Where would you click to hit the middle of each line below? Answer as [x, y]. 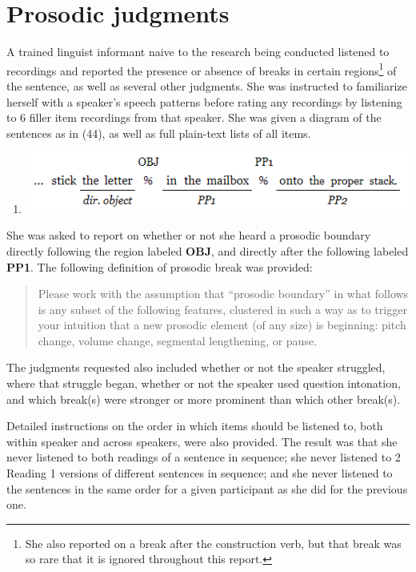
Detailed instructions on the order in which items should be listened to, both [195, 426]
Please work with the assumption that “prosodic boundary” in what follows [223, 294]
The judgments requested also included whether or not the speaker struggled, [196, 367]
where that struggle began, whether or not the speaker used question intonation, [204, 383]
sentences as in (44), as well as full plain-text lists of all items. [159, 133]
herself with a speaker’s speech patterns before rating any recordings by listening [204, 101]
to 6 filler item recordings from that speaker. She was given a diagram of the [194, 117]
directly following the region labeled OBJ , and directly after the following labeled [208, 250]
